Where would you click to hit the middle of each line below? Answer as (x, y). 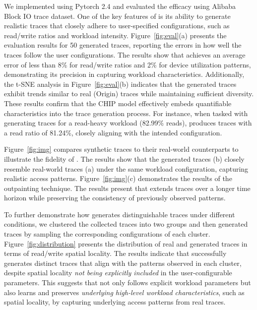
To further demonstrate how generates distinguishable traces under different (120, 214)
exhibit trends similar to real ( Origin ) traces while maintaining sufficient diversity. (129, 93)
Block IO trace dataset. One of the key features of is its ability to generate (117, 16)
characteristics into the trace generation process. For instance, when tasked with (126, 113)
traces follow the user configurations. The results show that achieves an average (125, 54)
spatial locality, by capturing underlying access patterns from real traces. (115, 302)
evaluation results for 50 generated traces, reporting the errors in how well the (123, 45)
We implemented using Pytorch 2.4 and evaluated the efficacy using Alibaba (120, 6)
